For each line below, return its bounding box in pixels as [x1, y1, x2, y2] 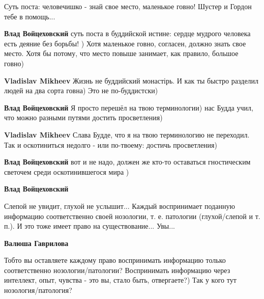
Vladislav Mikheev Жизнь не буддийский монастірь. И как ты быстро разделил [4, 75, 259, 86]
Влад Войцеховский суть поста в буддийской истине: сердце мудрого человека [4, 28, 251, 39]
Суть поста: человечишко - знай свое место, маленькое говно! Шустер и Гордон [4, 1, 252, 11]
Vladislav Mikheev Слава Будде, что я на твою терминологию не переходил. [4, 129, 250, 140]
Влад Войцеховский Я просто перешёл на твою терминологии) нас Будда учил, [4, 102, 253, 113]
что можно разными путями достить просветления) [4, 112, 163, 123]
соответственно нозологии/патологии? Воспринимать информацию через [4, 264, 230, 275]
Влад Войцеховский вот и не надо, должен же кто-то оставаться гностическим [4, 156, 251, 167]
